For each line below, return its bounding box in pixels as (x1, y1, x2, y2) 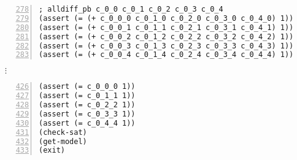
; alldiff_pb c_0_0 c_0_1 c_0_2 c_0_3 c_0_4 (39, 5, 223, 13)
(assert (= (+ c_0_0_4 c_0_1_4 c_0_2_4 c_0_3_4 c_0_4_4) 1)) (39, 50, 294, 59)
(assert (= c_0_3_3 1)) (39, 109, 136, 118)
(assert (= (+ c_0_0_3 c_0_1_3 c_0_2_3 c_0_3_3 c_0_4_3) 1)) (39, 41, 294, 50)
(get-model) (39, 137, 87, 146)
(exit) (39, 146, 65, 155)
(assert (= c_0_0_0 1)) (39, 82, 136, 91)
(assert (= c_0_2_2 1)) (39, 101, 136, 109)
